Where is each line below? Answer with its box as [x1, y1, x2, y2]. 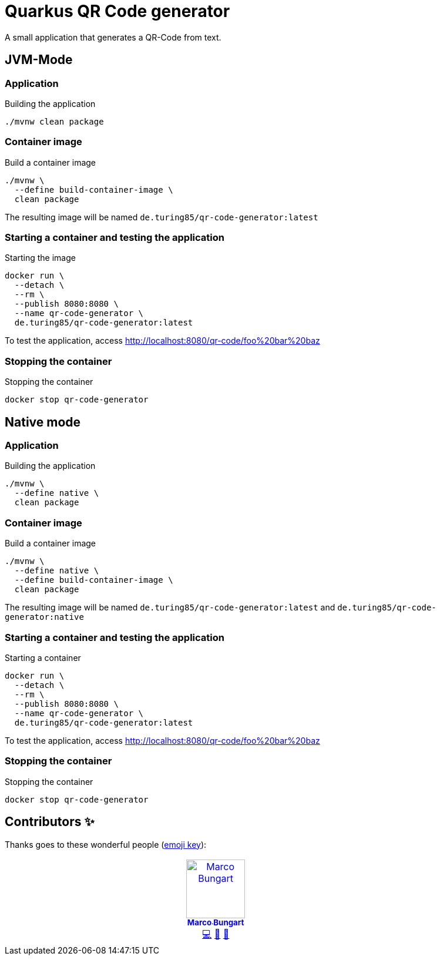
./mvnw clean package [5, 116, 104, 126]
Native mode [5, 414, 81, 429]
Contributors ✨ [5, 814, 95, 830]
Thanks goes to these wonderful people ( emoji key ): [5, 839, 207, 850]
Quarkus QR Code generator [5, 1, 230, 21]
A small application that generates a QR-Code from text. [5, 32, 221, 42]
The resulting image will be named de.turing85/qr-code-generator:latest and [5, 602, 335, 613]
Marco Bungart [187, 918, 244, 928]
